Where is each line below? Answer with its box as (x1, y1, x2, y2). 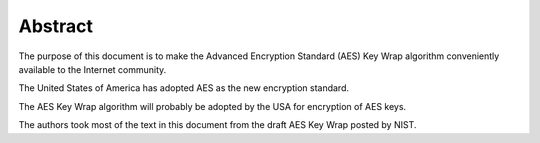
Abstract (18, 15, 94, 37)
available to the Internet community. (18, 63, 167, 75)
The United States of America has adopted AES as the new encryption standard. (18, 82, 350, 94)
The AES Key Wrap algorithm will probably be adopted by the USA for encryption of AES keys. (18, 100, 407, 112)
